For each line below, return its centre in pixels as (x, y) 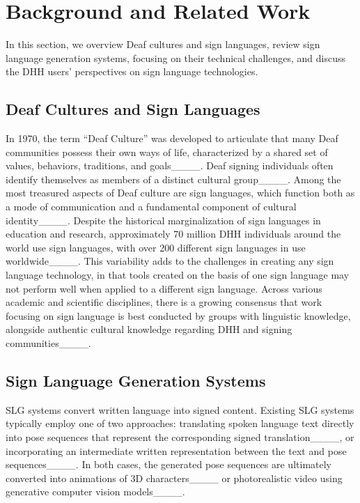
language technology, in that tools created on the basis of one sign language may (178, 275)
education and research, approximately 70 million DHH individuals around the (173, 234)
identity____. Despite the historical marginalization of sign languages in (163, 220)
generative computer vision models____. (95, 492)
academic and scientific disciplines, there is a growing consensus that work (164, 302)
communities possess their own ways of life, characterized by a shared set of (167, 152)
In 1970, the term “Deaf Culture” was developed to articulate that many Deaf (172, 138)
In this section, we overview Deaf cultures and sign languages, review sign (163, 44)
